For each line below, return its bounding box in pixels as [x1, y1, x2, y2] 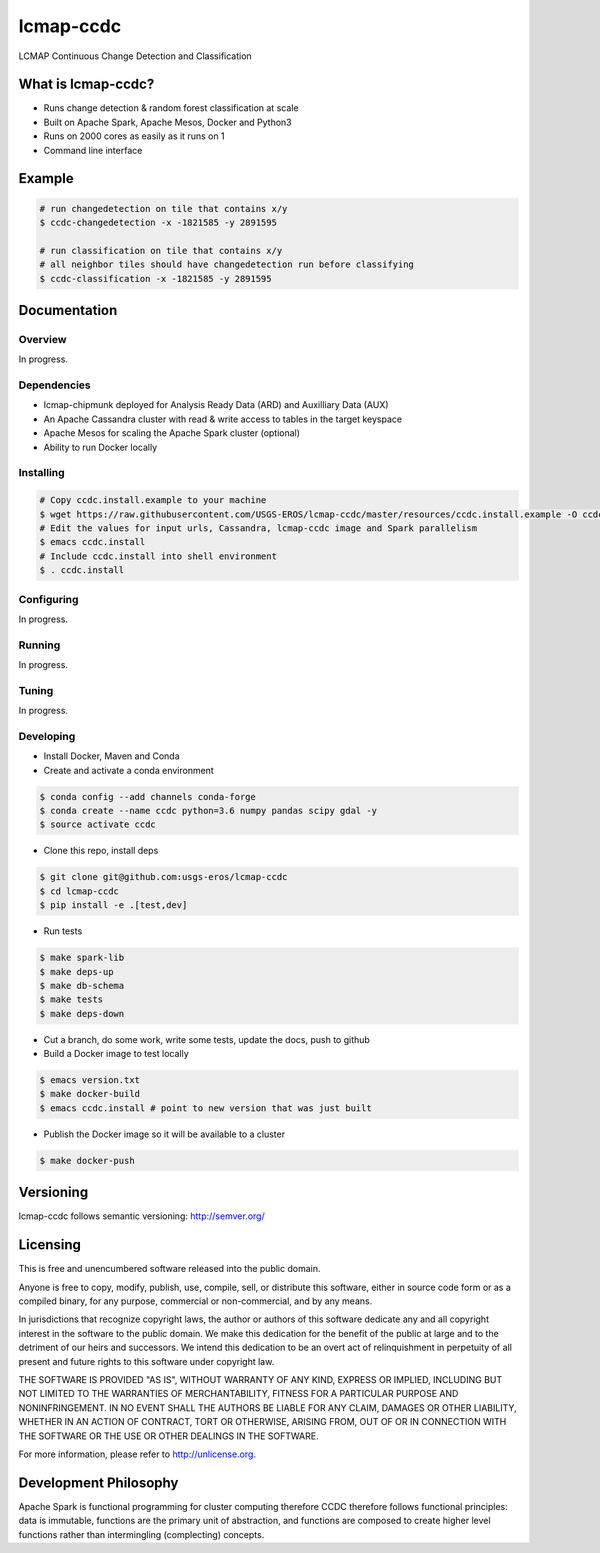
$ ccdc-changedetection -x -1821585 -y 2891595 [39, 217, 277, 229]
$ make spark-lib [39, 952, 125, 964]
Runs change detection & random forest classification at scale [43, 102, 299, 114]
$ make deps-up [39, 966, 114, 977]
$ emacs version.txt [39, 1075, 140, 1086]
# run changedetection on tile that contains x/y [39, 203, 288, 214]
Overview [18, 332, 67, 346]
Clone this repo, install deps [43, 845, 159, 857]
